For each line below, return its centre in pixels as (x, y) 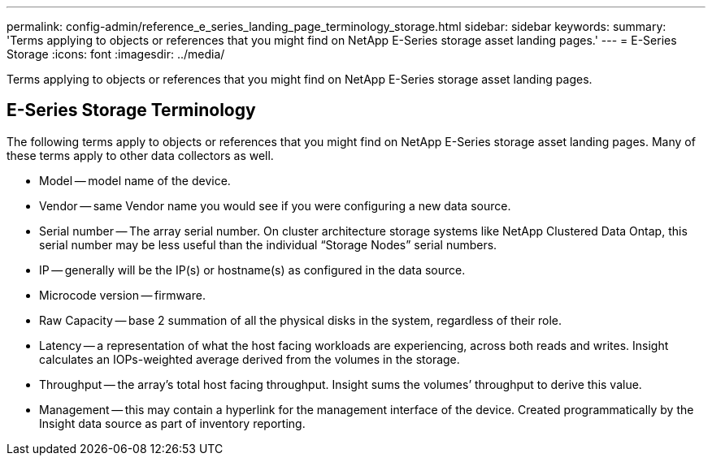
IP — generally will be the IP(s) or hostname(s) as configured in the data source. (252, 270)
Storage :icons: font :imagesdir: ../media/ (116, 54)
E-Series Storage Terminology (131, 110)
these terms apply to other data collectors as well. (140, 155)
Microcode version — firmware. (122, 295)
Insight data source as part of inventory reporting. (172, 423)
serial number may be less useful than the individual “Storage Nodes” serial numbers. (268, 244)
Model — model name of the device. (135, 180)
